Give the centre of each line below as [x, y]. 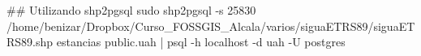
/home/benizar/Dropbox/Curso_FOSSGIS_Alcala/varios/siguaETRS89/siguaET [211, 26]
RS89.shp [30, 42]
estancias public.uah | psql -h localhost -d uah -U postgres [201, 42]
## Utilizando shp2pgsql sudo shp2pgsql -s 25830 [131, 10]
